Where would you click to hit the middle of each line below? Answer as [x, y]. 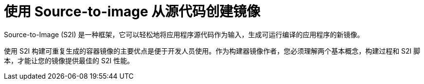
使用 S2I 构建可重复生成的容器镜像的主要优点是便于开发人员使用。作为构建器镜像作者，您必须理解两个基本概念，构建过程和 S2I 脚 [212, 51]
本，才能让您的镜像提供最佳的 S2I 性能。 [69, 60]
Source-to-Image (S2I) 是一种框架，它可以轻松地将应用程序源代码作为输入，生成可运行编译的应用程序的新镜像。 [184, 34]
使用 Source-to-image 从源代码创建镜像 [132, 12]
